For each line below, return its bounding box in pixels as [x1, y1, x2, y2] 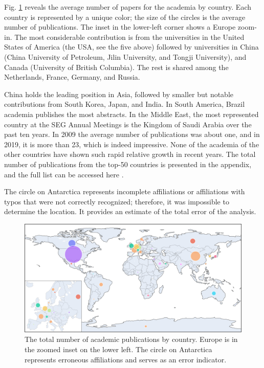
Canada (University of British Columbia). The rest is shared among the [4, 61, 229, 72]
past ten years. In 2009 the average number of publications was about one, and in [4, 129, 260, 140]
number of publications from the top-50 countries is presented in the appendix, [4, 158, 252, 169]
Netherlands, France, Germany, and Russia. [4, 72, 140, 82]
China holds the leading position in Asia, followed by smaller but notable [4, 88, 233, 99]
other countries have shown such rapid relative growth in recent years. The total [4, 149, 256, 159]
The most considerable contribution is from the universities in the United [14, 31, 245, 42]
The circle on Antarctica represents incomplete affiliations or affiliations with [4, 186, 245, 197]
